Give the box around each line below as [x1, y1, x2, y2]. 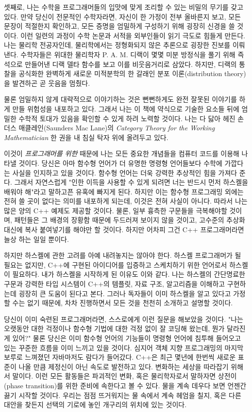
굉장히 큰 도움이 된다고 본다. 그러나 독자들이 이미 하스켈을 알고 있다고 [18, 288, 231, 298]
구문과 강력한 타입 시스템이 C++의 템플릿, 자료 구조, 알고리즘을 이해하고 [4, 279, 225, 289]
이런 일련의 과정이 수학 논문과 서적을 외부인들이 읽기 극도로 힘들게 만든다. [20, 30, 245, 40]
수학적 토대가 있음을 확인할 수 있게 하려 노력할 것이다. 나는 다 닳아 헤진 [18, 113, 235, 123]
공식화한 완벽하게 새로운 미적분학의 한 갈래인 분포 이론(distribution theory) [18, 68, 246, 79]
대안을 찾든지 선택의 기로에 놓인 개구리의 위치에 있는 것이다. [4, 399, 187, 410]
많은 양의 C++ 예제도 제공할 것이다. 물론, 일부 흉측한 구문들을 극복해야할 [4, 205, 227, 215]
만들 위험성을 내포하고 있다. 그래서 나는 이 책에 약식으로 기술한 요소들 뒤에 [12, 103, 239, 113]
